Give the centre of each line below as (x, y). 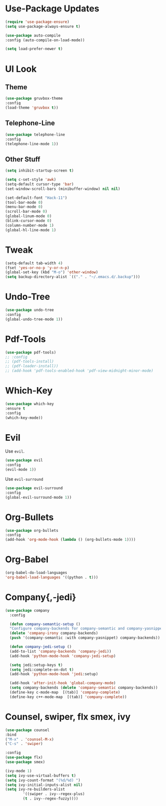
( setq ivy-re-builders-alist (35, 789)
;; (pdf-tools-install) (30, 362)
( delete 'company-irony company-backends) (54, 633)
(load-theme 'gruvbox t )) (32, 108)
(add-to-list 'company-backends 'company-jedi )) (61, 651)
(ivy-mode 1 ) (19, 771)
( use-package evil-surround (34, 488)
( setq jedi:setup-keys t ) (36, 665)
